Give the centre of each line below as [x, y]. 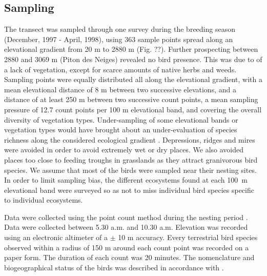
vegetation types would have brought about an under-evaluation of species [121, 130]
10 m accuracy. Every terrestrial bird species [188, 237]
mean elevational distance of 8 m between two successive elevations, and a [120, 89]
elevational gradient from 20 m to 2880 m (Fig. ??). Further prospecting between [131, 49]
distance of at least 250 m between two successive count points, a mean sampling [131, 99]
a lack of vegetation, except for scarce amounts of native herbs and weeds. [120, 69]
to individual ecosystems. [44, 200]
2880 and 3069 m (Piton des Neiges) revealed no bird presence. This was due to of [133, 59]
